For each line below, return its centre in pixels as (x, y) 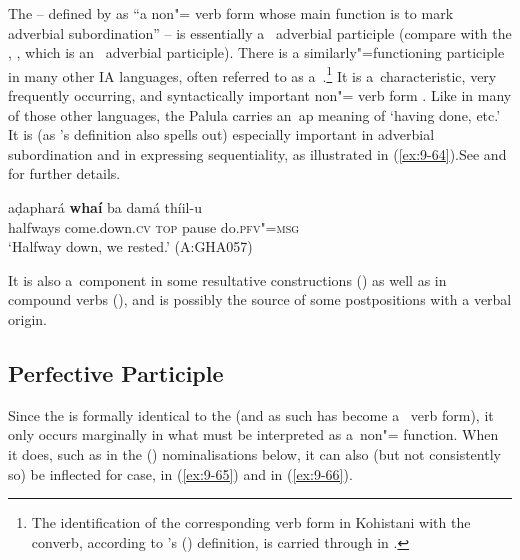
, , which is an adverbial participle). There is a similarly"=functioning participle (256, 52)
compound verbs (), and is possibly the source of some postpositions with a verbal (260, 299)
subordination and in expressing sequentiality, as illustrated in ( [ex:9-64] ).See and (257, 153)
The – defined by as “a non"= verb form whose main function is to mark (231, 13)
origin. (27, 318)
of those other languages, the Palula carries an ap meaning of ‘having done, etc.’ (254, 114)
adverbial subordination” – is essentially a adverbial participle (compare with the (260, 32)
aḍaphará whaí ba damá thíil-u (105, 207)
